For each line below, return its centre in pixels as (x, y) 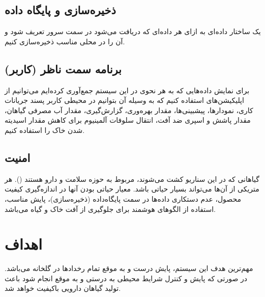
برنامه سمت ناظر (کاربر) (63, 69)
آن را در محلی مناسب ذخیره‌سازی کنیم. (65, 41)
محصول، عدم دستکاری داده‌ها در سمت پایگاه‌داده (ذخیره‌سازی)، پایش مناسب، (123, 198)
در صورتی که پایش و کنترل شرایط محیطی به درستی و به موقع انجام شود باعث (126, 278)
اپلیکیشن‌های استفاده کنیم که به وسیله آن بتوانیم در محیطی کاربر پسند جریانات (124, 100)
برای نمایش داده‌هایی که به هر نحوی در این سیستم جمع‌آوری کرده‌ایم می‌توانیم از (127, 90)
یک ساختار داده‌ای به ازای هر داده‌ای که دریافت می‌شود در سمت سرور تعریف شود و (133, 31)
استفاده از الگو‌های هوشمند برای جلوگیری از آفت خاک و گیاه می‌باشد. (110, 209)
